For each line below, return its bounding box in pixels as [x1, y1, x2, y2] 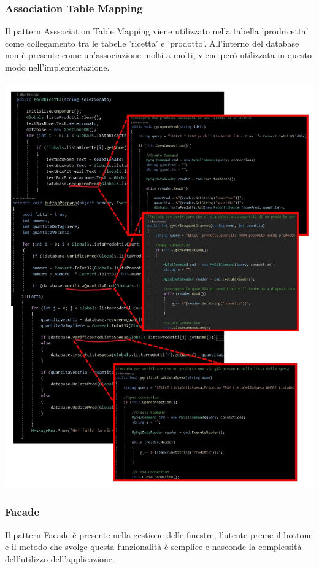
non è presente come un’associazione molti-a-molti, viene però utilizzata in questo [5, 48, 312, 61]
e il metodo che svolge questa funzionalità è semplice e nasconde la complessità [5, 540, 302, 553]
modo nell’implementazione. [5, 61, 110, 73]
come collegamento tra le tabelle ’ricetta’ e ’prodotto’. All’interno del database [5, 36, 299, 49]
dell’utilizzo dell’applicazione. [5, 552, 115, 565]
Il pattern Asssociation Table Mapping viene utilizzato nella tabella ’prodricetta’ [5, 25, 309, 37]
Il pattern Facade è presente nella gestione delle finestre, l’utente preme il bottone [5, 528, 313, 541]
